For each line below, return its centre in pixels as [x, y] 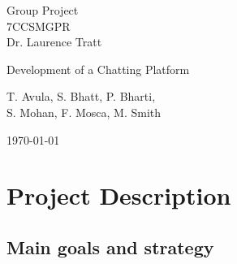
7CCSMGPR [39, 26]
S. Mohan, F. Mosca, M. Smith [84, 112]
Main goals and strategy [110, 247]
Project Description [119, 195]
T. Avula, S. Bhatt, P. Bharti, [81, 96]
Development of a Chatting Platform [98, 69]
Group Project [43, 10]
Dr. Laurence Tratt [54, 42]
